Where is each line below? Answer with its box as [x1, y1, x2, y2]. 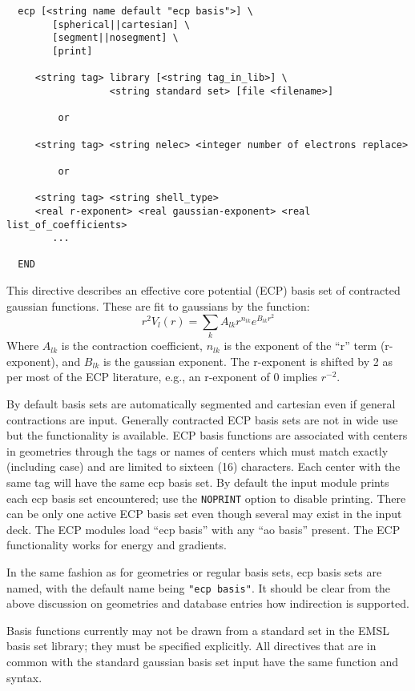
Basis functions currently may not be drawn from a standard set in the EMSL [6, 621, 389, 638]
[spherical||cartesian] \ [52, 18, 191, 30]
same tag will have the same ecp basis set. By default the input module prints [6, 474, 389, 491]
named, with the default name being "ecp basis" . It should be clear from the [6, 579, 391, 596]
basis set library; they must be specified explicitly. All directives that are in [6, 637, 377, 654]
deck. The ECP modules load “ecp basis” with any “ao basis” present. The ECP [6, 520, 401, 537]
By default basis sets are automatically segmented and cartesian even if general [6, 396, 396, 412]
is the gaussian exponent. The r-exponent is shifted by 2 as [103, 352, 393, 369]
